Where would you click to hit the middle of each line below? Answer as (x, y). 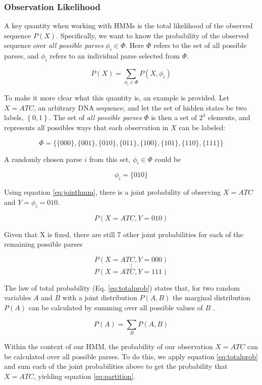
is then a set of (174, 117)
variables (18, 297)
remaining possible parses (43, 244)
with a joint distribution (100, 297)
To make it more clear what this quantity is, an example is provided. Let (117, 98)
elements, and (229, 117)
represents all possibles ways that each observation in (86, 127)
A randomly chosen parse (43, 159)
